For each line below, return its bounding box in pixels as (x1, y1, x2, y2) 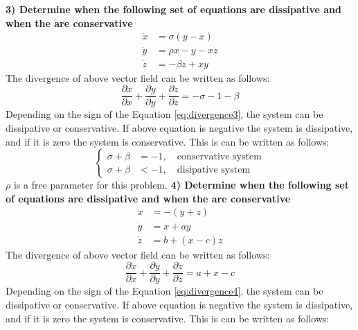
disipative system (177, 164, 251, 175)
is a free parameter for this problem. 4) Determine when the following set (13, 177, 349, 192)
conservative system (177, 151, 262, 162)
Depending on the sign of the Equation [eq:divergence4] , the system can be (6, 284, 323, 298)
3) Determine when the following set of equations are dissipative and (6, 2, 341, 16)
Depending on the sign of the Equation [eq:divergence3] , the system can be (6, 107, 323, 121)
